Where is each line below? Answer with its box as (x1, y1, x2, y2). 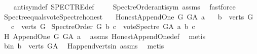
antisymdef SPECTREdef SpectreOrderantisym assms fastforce (13, 1, 236, 11)
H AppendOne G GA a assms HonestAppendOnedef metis (4, 30, 206, 41)
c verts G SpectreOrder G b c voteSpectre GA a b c (11, 21, 195, 31)
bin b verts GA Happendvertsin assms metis (4, 40, 164, 51)
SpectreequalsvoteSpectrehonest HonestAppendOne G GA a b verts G (4, 11, 253, 21)
